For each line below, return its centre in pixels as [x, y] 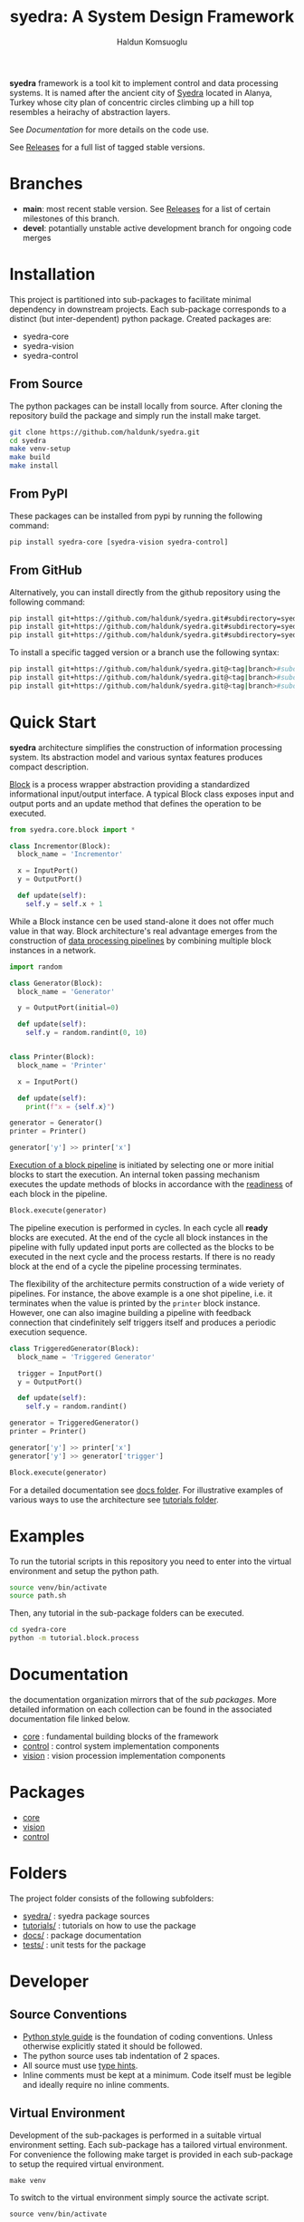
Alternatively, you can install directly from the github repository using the [145, 592]
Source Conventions [68, 2015]
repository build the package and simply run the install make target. [135, 415]
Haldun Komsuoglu [152, 42]
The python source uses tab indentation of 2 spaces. [121, 2055]
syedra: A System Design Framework [152, 17]
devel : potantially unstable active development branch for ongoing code [157, 227]
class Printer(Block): [52, 1058]
